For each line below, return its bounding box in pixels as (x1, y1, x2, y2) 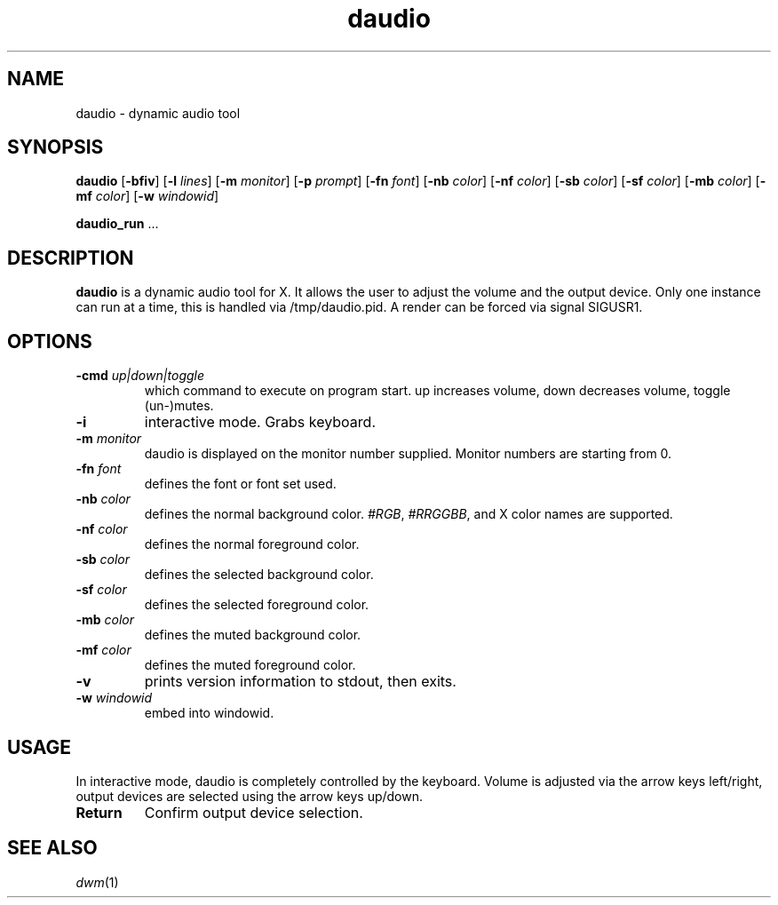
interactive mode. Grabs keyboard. (144, 413, 377, 432)
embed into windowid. (144, 705, 274, 721)
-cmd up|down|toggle (75, 368, 205, 384)
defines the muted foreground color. (144, 657, 356, 673)
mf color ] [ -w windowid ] (75, 188, 219, 204)
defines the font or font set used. (144, 476, 337, 492)
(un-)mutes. (144, 398, 214, 414)
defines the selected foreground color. (144, 597, 369, 613)
